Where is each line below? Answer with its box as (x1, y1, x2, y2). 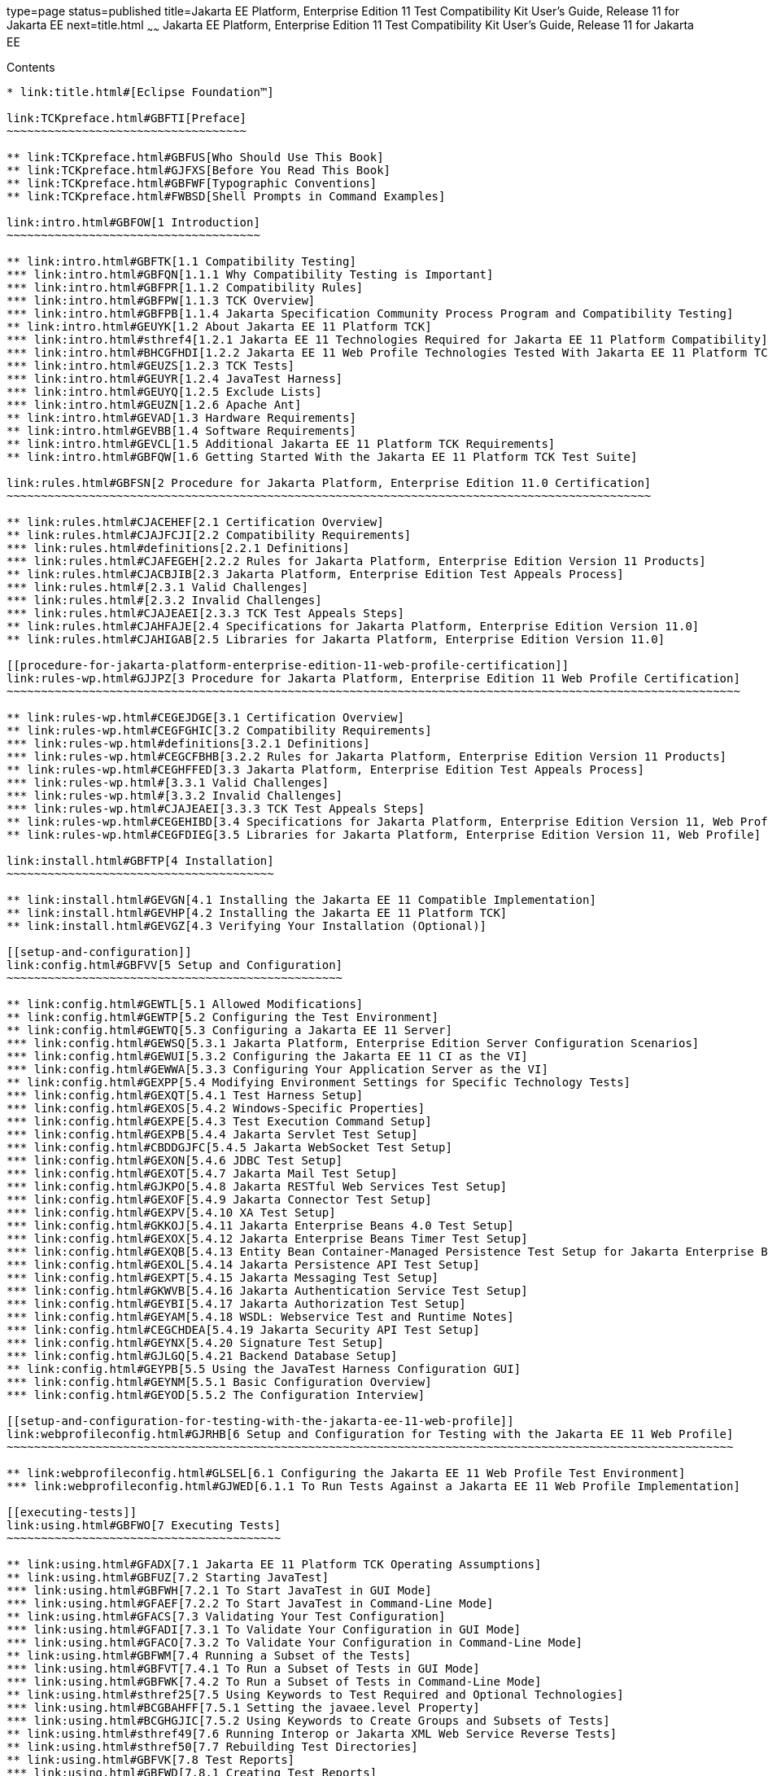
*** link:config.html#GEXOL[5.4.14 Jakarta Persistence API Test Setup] (7, 1257, 480, 1271)
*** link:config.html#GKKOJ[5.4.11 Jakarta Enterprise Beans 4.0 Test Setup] (7, 1218, 514, 1232)
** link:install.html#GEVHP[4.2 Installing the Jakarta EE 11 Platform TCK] (7, 906, 508, 919)
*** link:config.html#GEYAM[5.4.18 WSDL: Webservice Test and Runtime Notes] (7, 1309, 514, 1323)
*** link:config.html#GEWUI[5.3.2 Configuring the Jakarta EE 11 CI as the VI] (7, 1049, 528, 1063)
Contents (7, 59, 55, 74)
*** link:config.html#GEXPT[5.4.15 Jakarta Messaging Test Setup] (7, 1270, 439, 1284)
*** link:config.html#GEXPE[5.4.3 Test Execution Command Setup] (7, 1114, 432, 1128)
